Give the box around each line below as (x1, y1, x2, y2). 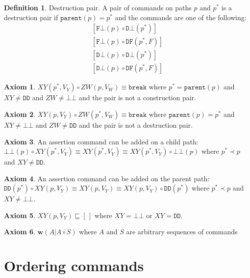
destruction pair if (4, 12, 58, 22)
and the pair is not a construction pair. (78, 92, 197, 103)
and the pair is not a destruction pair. (78, 119, 193, 130)
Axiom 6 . (4, 226, 35, 237)
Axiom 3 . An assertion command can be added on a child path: (4, 136, 199, 146)
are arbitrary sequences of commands (126, 226, 238, 237)
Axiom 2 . (4, 109, 35, 119)
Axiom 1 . (4, 82, 35, 92)
